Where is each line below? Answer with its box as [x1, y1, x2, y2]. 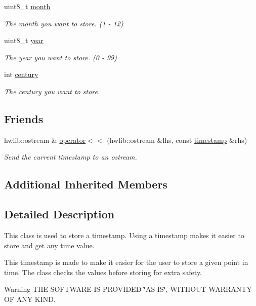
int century [4, 69, 38, 80]
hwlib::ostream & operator [4, 134, 86, 145]
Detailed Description [4, 206, 115, 222]
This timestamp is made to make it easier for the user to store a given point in [4, 257, 248, 267]
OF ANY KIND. [4, 293, 56, 304]
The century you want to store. [4, 86, 100, 96]
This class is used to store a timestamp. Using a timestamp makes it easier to [4, 230, 244, 240]
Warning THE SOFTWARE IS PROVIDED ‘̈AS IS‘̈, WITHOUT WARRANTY [4, 284, 252, 294]
